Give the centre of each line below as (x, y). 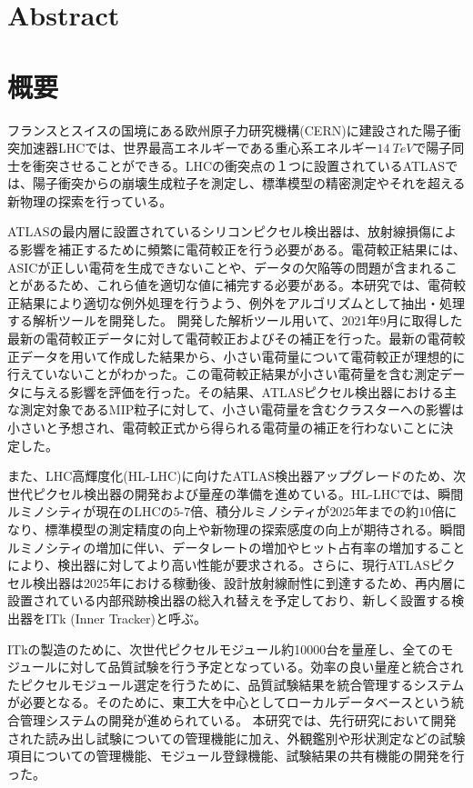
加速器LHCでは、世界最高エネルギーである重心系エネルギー (198, 148)
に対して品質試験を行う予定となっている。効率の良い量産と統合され (261, 667)
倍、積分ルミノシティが (260, 511)
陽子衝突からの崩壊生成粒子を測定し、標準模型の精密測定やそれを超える (249, 183)
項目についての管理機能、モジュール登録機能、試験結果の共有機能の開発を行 (236, 756)
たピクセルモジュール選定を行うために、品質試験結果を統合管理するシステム (236, 684)
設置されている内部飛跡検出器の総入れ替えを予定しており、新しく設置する (230, 600)
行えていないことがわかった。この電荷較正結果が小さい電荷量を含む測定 (224, 374)
